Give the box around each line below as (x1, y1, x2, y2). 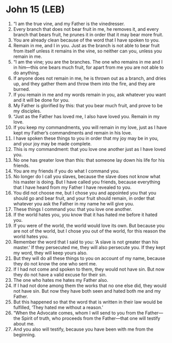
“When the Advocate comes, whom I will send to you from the (13, 310, 144, 316)
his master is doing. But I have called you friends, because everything (13, 179, 161, 185)
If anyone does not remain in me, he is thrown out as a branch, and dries (13, 75, 166, 81)
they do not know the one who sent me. (13, 260, 97, 266)
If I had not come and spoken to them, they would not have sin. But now (13, 266, 165, 272)
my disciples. (13, 108, 41, 114)
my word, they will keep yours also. (13, 250, 88, 256)
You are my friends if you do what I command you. (13, 168, 120, 174)
